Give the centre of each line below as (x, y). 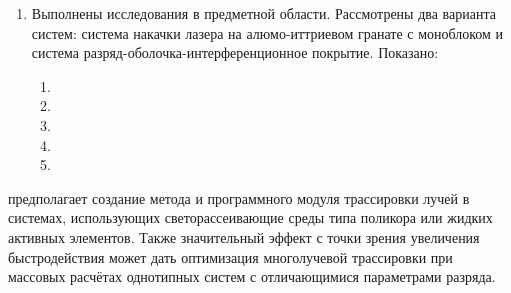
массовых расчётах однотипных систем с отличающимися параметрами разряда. (252, 276)
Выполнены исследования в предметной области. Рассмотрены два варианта (263, 13)
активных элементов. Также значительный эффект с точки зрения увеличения (244, 236)
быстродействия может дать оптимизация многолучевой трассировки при (230, 256)
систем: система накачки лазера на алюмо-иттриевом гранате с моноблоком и (267, 32)
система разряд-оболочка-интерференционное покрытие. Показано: (235, 52)
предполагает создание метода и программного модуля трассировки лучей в (239, 197)
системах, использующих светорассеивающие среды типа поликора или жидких (250, 217)
